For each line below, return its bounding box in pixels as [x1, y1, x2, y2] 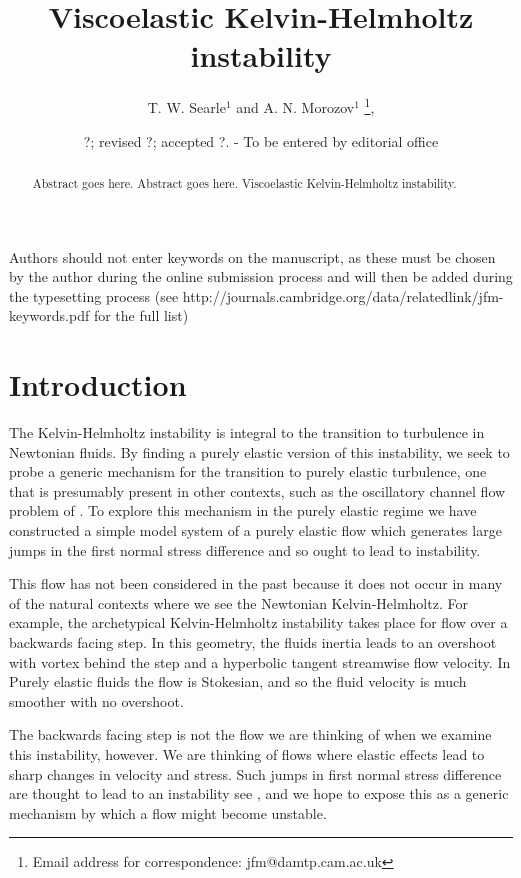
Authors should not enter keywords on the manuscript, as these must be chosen [9, 246, 496, 267]
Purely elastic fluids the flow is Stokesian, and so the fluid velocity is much [9, 671, 467, 692]
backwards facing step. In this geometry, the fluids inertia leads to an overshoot [9, 632, 497, 653]
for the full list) [93, 305, 189, 326]
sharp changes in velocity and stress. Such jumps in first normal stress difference [9, 763, 502, 784]
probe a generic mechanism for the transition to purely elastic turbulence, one [9, 461, 487, 482]
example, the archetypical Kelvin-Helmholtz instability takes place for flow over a [9, 612, 508, 633]
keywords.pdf [9, 305, 90, 326]
